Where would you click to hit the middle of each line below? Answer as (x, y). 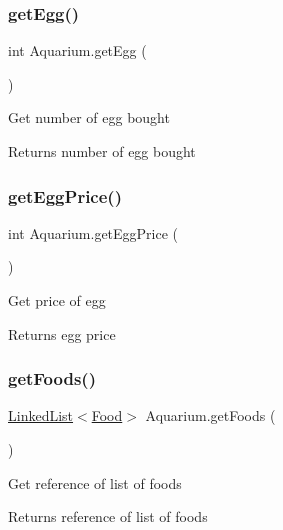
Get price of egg (57, 300)
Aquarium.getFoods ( (210, 415)
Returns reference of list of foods (108, 516)
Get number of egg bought (89, 117)
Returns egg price (62, 333)
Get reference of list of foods (95, 482)
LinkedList (41, 415)
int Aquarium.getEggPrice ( (93, 232)
